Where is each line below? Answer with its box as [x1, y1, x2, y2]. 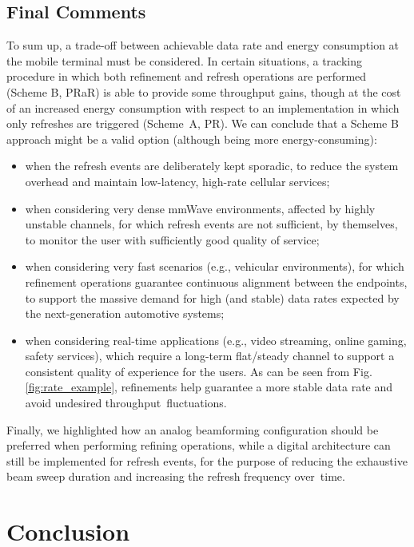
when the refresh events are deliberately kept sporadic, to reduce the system [25, 157, 399, 174]
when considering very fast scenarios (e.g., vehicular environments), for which [25, 258, 404, 275]
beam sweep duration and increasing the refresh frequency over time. [6, 468, 345, 485]
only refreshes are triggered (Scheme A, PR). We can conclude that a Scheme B [6, 115, 399, 132]
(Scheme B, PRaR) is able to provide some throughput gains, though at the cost [6, 83, 401, 100]
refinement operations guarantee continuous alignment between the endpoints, [25, 273, 408, 290]
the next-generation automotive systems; [25, 305, 225, 322]
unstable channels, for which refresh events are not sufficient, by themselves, [25, 216, 398, 232]
